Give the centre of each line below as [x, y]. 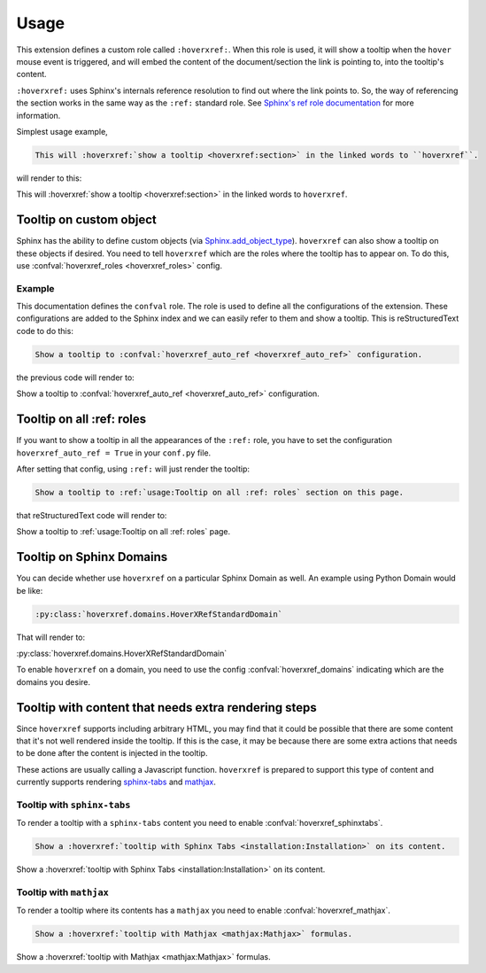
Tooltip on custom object [86, 220]
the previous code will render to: [75, 378]
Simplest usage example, [62, 131]
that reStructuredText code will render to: [92, 515]
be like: [30, 590]
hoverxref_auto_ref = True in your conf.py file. [114, 453]
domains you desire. [54, 681]
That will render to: [51, 637]
